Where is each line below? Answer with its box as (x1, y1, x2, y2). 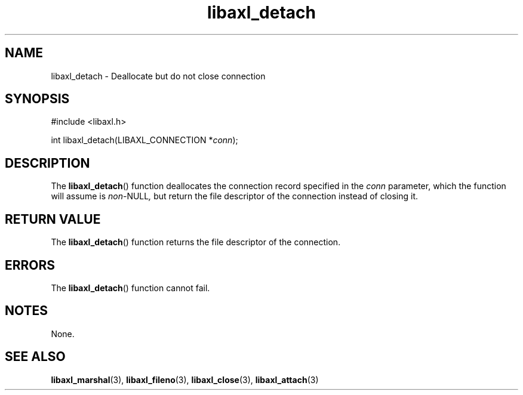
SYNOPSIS (5, 91, 70, 107)
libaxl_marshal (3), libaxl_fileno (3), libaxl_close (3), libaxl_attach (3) (51, 374, 319, 385)
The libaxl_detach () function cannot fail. (51, 282, 210, 293)
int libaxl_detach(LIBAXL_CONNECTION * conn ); (51, 135, 238, 146)
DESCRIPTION (5, 155, 90, 171)
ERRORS (5, 257, 56, 273)
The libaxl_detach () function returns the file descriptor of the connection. (51, 237, 341, 248)
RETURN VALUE (5, 211, 101, 227)
